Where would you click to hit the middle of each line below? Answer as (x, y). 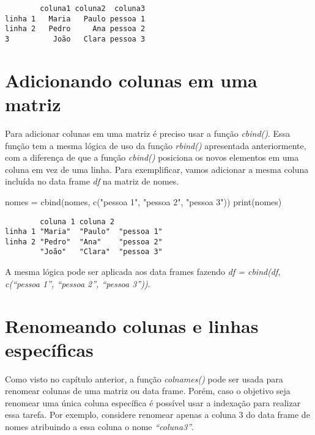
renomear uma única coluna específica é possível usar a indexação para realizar (153, 402)
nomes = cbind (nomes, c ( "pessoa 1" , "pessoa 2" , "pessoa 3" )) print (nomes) (143, 201)
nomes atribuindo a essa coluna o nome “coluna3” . (100, 426)
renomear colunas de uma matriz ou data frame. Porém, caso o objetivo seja (148, 391)
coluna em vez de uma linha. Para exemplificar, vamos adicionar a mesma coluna (157, 169)
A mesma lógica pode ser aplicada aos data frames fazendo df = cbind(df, (143, 272)
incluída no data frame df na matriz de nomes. (92, 181)
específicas (49, 349)
